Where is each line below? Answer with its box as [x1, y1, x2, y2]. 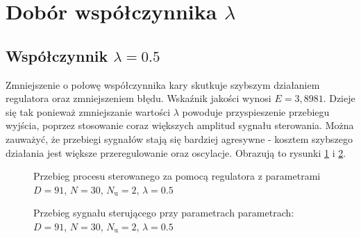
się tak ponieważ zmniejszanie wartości [6, 104, 171, 119]
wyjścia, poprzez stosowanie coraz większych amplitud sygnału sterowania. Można [6, 118, 354, 133]
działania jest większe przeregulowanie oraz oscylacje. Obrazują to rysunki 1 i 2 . [6, 145, 346, 160]
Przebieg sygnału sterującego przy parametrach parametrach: [33, 205, 294, 220]
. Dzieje [323, 91, 355, 105]
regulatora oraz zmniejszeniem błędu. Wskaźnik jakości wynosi [6, 91, 271, 105]
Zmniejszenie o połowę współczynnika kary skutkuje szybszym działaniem [6, 77, 320, 92]
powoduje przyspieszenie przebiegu [182, 104, 330, 119]
